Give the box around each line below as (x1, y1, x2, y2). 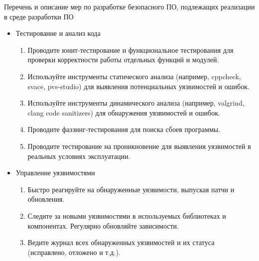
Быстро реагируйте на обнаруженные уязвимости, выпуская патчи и (27, 184, 235, 194)
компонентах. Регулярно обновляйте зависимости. (27, 220, 179, 231)
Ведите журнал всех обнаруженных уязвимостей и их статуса (27, 237, 215, 248)
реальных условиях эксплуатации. (27, 150, 130, 161)
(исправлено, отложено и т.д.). (27, 247, 121, 257)
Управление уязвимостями (15, 167, 95, 178)
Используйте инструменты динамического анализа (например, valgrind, (27, 98, 245, 108)
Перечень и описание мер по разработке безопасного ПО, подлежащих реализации (4, 1, 255, 11)
